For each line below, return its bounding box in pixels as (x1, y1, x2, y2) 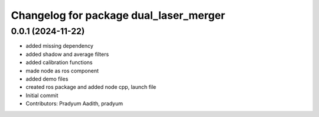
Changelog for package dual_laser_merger (11, 9, 226, 22)
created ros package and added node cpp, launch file (25, 83, 157, 91)
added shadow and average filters (25, 51, 109, 58)
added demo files (25, 75, 69, 82)
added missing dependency (25, 42, 94, 49)
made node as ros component (25, 67, 99, 74)
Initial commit (25, 92, 58, 99)
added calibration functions (25, 59, 93, 66)
